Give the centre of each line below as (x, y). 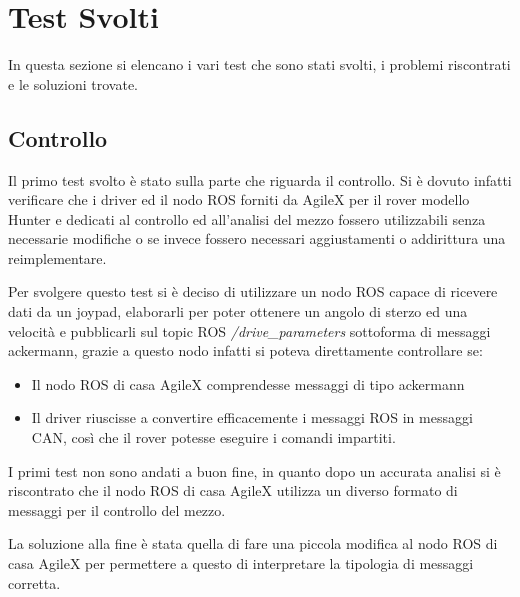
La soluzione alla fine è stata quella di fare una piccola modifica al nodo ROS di (253, 543)
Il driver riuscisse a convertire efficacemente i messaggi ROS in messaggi (252, 417)
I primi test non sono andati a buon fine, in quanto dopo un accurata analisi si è (254, 470)
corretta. (34, 582)
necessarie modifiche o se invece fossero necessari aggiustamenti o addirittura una (257, 238)
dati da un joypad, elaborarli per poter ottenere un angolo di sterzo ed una (238, 311)
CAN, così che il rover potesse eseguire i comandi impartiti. (213, 437)
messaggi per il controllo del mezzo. (117, 509)
